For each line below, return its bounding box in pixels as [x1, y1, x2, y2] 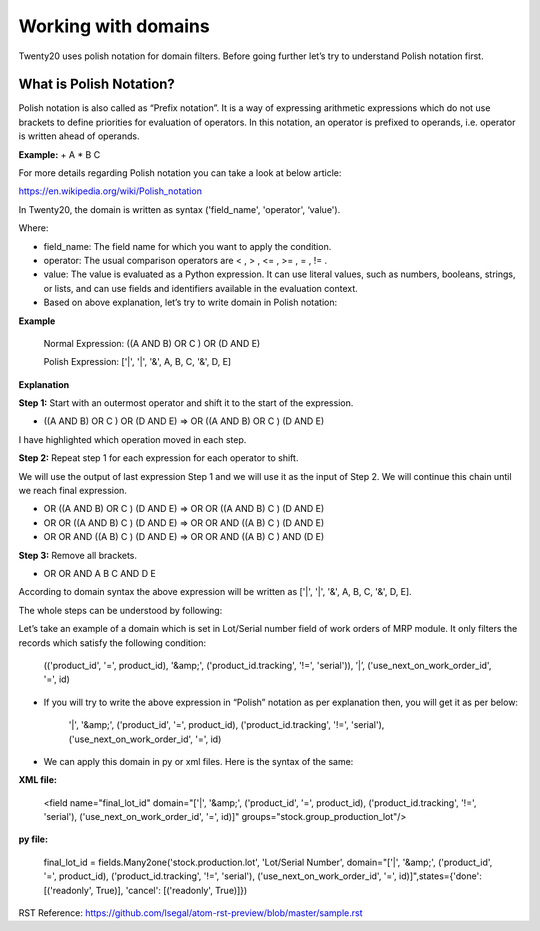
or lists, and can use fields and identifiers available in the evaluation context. [43, 282, 359, 294]
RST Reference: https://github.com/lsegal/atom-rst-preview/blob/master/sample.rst [18, 907, 364, 919]
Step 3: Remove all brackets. [18, 549, 138, 561]
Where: [18, 222, 49, 234]
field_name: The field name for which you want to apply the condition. [43, 240, 332, 252]
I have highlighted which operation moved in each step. [18, 433, 247, 445]
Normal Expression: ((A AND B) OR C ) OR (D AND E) [43, 337, 261, 349]
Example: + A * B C [18, 148, 101, 160]
